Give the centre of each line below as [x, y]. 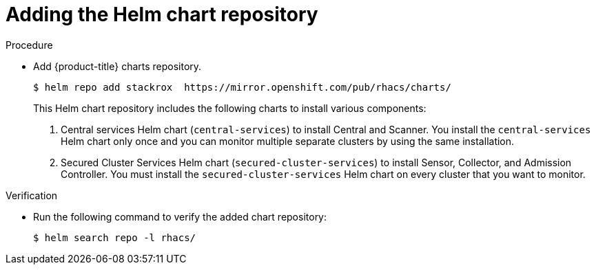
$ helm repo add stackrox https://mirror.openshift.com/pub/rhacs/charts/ [242, 87]
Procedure [29, 45]
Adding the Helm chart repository [162, 14]
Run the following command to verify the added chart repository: [180, 216]
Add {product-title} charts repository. [117, 66]
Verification [32, 195]
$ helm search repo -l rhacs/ [115, 237]
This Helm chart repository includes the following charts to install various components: [230, 108]
